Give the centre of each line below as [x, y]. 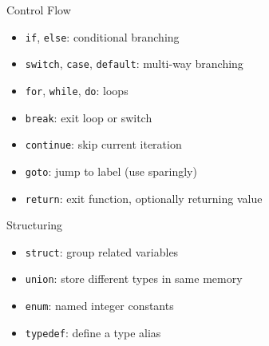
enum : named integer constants [99, 306]
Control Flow [39, 10]
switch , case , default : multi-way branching [134, 64]
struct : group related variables [102, 251]
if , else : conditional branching [102, 36]
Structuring [35, 225]
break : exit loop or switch [89, 117]
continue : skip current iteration [103, 144]
